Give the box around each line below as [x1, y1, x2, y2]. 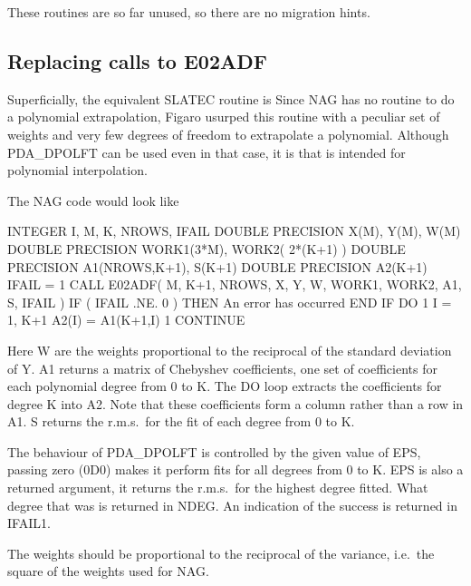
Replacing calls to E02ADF [7, 46, 267, 74]
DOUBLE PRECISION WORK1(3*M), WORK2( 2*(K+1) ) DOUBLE [7, 239, 406, 258]
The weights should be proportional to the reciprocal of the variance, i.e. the [7, 543, 435, 562]
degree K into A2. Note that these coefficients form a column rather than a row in [7, 394, 464, 413]
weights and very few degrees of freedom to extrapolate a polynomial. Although [7, 124, 449, 143]
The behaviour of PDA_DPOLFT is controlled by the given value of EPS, [7, 442, 421, 461]
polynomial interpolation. [7, 161, 148, 180]
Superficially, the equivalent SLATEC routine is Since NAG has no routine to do [7, 89, 455, 108]
